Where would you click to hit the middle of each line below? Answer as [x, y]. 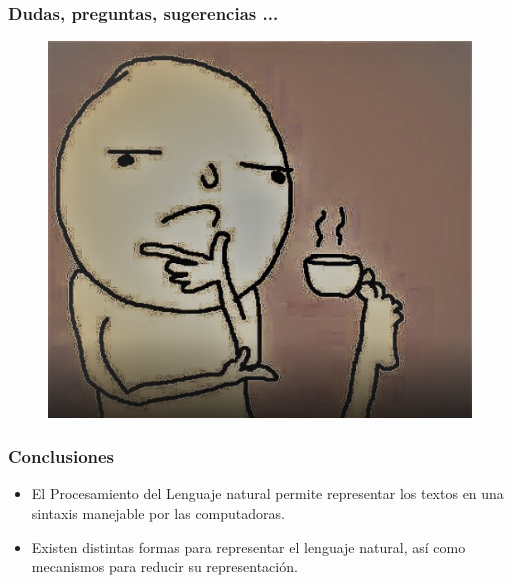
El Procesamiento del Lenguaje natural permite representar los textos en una [267, 493]
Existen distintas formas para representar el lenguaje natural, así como [248, 546]
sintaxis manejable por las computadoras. [158, 513]
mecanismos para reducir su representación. [164, 566]
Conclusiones [61, 456]
